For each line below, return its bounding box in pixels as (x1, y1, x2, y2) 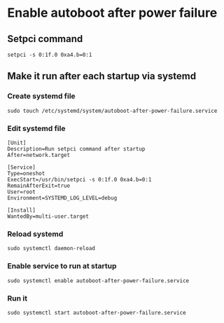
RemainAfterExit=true (7, 182, 71, 189)
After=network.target (7, 151, 71, 158)
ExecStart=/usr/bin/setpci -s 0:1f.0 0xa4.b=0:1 (7, 176, 152, 183)
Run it (7, 293, 28, 303)
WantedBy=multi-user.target (7, 212, 90, 220)
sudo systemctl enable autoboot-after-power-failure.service (7, 277, 190, 284)
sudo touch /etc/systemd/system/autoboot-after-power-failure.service (7, 107, 218, 114)
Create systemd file (7, 91, 76, 101)
